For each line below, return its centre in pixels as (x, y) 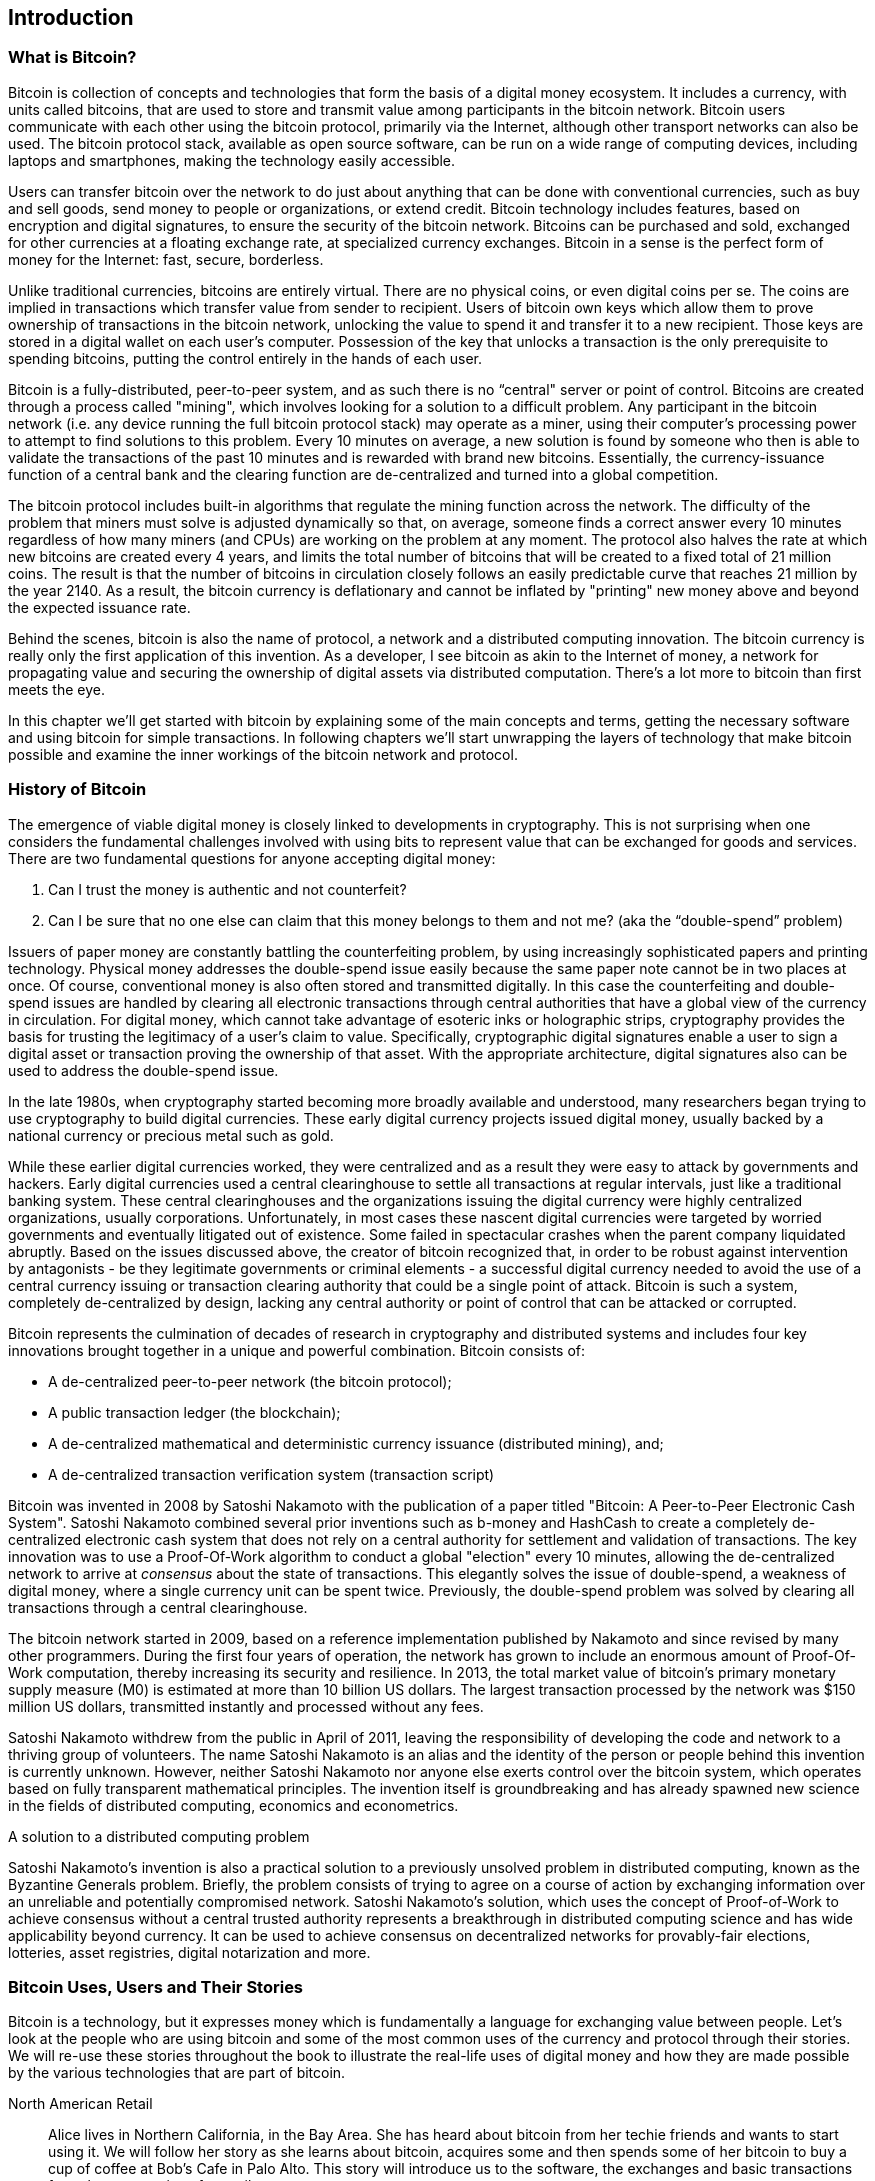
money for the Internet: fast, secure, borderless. (166, 259)
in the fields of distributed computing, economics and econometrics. (233, 1805)
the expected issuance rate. (99, 607)
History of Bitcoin (77, 789)
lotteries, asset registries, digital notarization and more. (189, 1952)
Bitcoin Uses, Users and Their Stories (156, 1986)
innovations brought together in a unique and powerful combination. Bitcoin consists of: (297, 1350)
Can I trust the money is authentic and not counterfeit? (227, 889)
